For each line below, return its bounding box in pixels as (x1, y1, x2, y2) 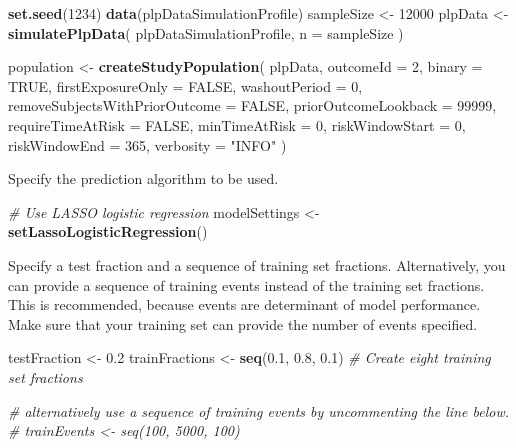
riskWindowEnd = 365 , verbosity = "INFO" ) (8, 134, 287, 155)
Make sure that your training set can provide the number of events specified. (8, 313, 478, 334)
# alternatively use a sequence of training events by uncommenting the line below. (8, 400, 509, 421)
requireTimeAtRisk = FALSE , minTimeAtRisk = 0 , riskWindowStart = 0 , (8, 114, 466, 135)
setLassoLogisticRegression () (8, 221, 208, 242)
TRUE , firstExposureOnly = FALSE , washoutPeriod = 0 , (8, 75, 363, 96)
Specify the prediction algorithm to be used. (8, 168, 279, 189)
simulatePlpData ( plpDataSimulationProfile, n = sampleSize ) (8, 22, 404, 43)
